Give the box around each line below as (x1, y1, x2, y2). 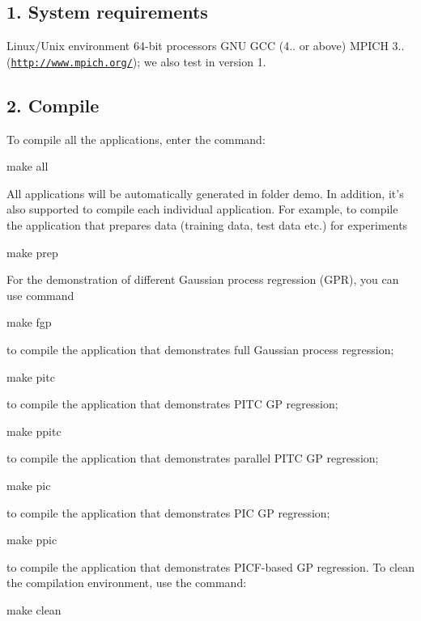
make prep (6, 243, 58, 260)
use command (6, 286, 74, 303)
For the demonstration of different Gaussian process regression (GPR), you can (6, 271, 399, 288)
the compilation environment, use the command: (6, 574, 247, 591)
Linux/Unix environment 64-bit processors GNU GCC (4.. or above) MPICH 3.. (6, 37, 405, 54)
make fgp (6, 314, 52, 331)
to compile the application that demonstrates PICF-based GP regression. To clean (6, 558, 415, 575)
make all (6, 158, 49, 175)
